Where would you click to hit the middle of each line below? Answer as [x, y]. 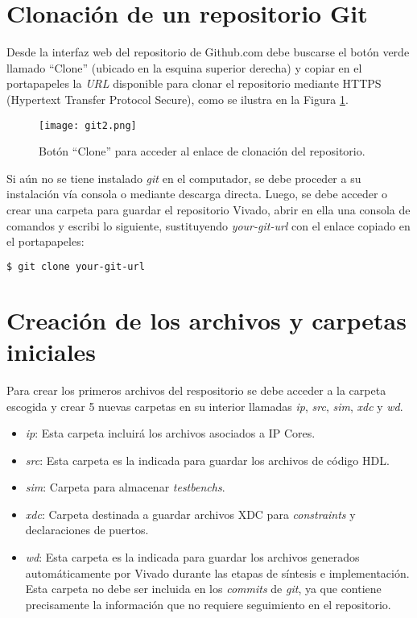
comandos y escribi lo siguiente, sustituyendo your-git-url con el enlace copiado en [208, 225]
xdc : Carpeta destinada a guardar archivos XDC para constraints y [190, 514]
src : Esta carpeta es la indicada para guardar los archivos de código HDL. [207, 460]
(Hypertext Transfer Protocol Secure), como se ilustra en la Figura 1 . [178, 99]
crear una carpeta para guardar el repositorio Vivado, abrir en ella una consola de [208, 209]
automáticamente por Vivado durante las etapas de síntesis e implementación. [217, 572]
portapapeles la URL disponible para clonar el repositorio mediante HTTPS [194, 83]
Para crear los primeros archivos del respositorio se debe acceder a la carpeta [196, 390]
